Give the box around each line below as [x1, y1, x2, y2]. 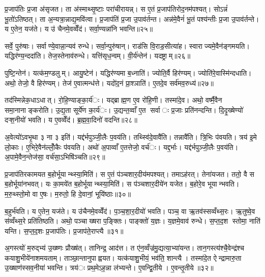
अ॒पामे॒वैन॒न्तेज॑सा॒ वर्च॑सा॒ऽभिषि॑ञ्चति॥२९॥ [5, 151, 105, 162]
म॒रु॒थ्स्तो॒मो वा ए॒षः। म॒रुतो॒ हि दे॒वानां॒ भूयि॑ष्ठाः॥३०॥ [5, 188, 131, 199]
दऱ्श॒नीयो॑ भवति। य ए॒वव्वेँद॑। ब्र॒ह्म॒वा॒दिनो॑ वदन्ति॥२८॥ [5, 114, 137, 125]
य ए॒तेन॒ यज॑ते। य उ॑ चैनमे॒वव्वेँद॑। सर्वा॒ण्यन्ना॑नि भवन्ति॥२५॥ [5, 23, 153, 34]
